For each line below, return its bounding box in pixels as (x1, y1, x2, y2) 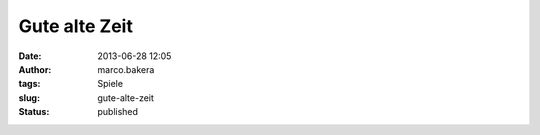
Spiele (97, 78, 124, 90)
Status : (18, 106, 50, 118)
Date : (18, 50, 42, 62)
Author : (18, 63, 52, 75)
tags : (18, 78, 41, 90)
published (97, 106, 139, 118)
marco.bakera (97, 63, 155, 75)
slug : (18, 91, 40, 104)
